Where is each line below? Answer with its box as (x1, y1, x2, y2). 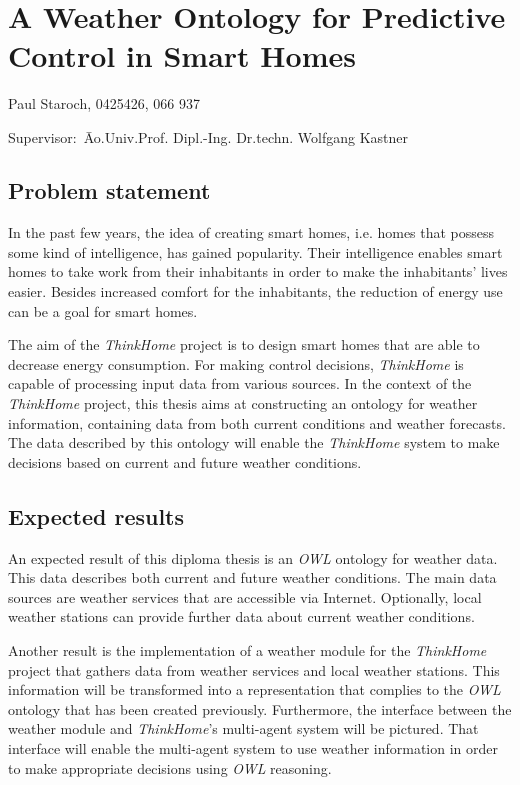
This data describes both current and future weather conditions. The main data (8, 567, 497, 588)
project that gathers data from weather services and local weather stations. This (8, 659, 500, 680)
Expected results (8, 500, 185, 531)
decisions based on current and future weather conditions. (8, 451, 362, 472)
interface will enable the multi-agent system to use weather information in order (8, 737, 499, 758)
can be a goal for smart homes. (8, 300, 198, 321)
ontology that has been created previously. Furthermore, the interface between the (8, 698, 512, 719)
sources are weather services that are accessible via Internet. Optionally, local (8, 586, 482, 607)
